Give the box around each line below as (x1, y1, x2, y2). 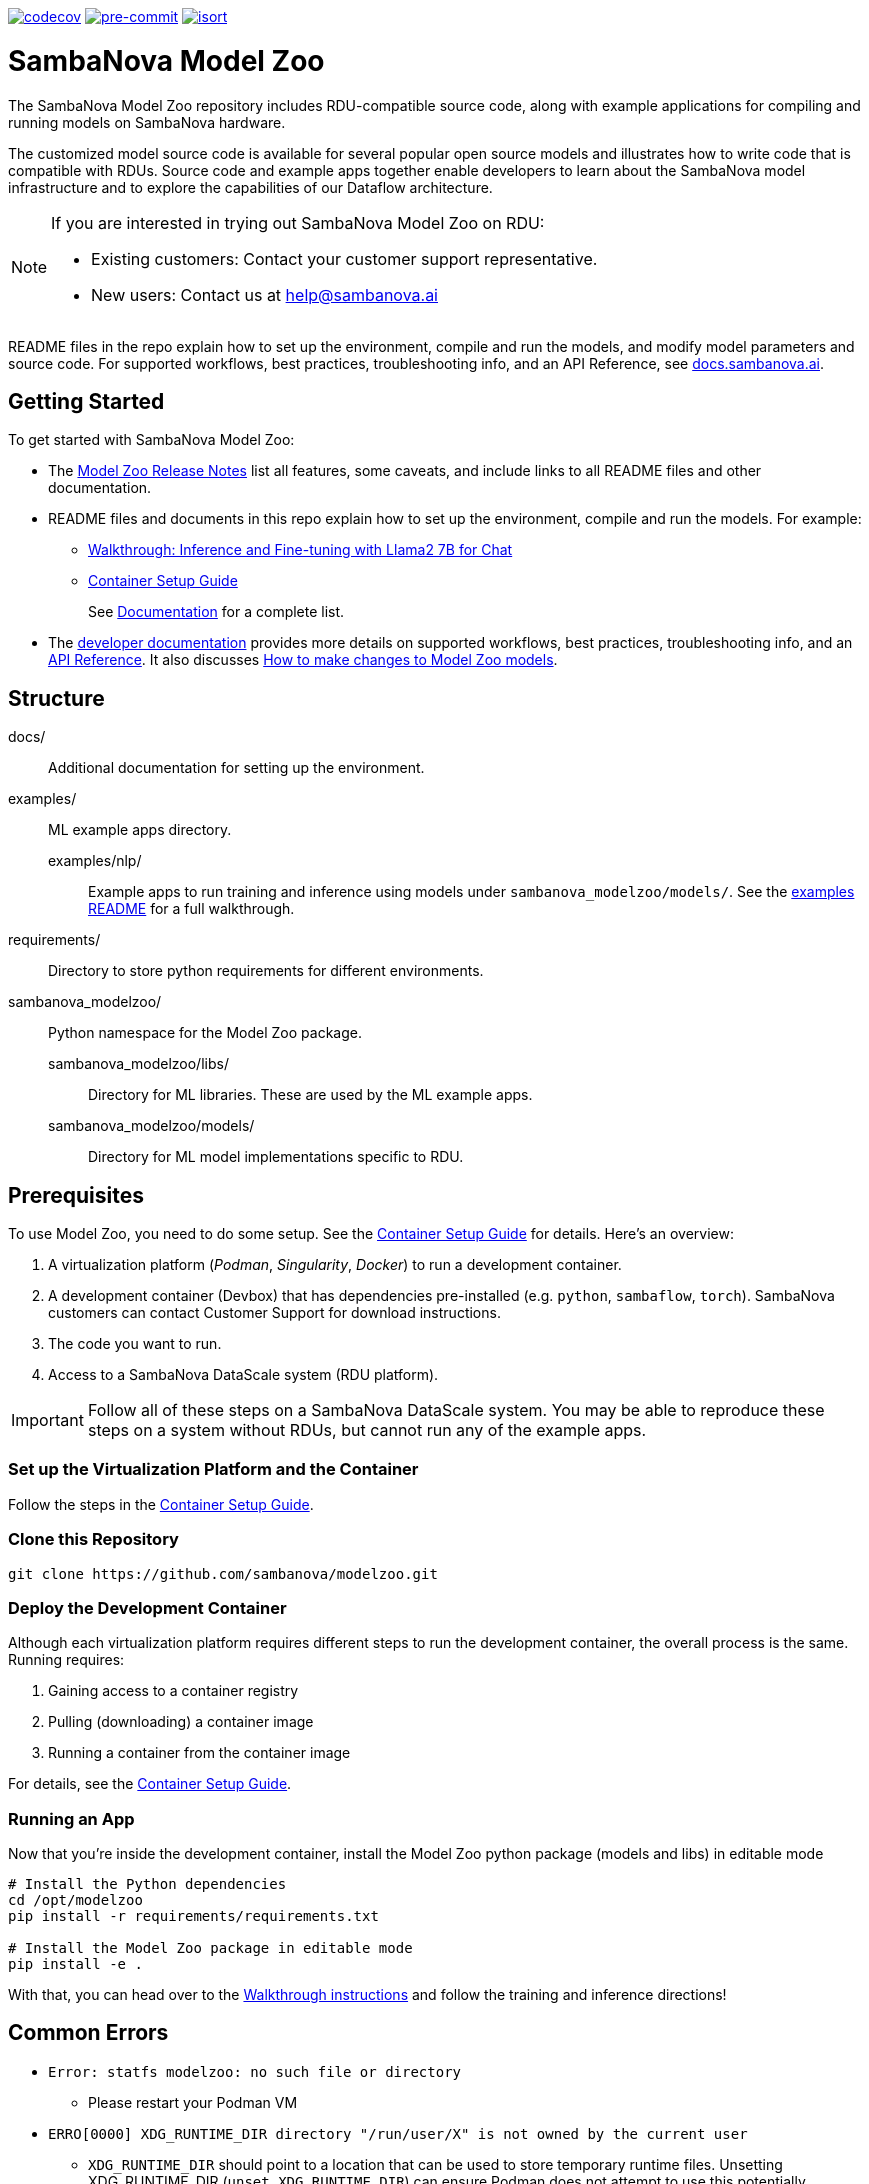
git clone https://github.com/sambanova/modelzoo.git (8, 1565, 438, 1582)
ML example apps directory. (48, 821, 232, 839)
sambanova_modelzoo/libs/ (48, 1055, 229, 1073)
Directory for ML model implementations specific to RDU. (88, 1148, 464, 1166)
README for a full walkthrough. (88, 900, 295, 918)
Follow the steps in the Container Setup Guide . (8, 1495, 314, 1513)
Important (11, 1410, 84, 1431)
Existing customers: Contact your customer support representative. (91, 248, 598, 269)
